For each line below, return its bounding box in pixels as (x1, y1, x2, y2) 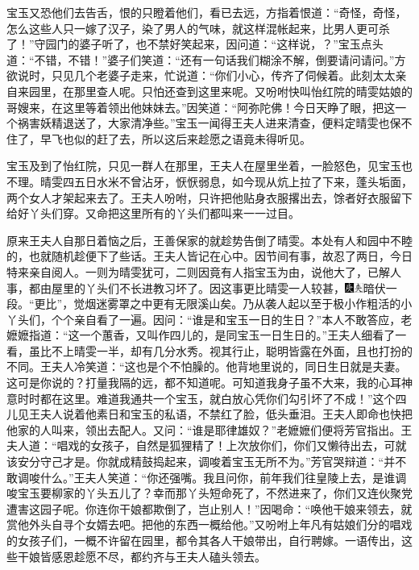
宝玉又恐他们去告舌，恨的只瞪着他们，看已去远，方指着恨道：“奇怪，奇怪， (6, 4, 407, 20)
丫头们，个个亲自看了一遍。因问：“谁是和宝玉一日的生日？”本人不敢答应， (6, 310, 401, 327)
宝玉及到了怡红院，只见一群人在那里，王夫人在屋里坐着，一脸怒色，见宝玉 (6, 157, 401, 174)
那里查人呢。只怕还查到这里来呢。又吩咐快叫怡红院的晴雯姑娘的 (73, 82, 413, 99)
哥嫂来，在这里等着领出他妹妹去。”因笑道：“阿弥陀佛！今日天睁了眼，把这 (6, 98, 396, 115)
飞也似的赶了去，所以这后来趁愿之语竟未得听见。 (51, 130, 311, 147)
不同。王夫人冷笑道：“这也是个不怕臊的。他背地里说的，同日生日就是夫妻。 (6, 358, 407, 375)
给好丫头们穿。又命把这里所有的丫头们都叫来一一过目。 (6, 205, 300, 222)
